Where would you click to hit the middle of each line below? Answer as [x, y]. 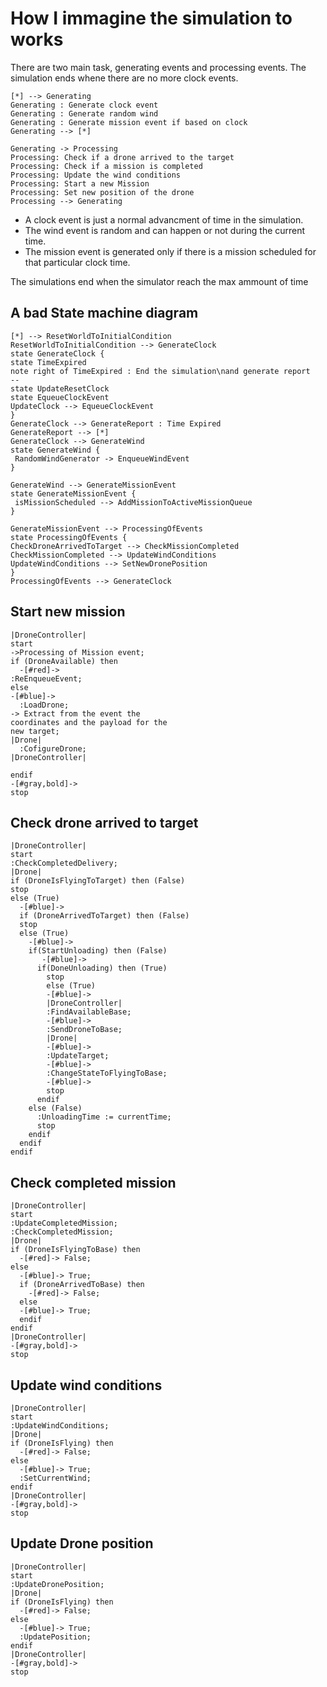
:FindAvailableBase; [89, 1012]
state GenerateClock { [57, 353]
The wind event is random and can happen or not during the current [165, 230]
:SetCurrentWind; [55, 1478]
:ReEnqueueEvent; [46, 678]
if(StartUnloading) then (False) [98, 951]
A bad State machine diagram [104, 313]
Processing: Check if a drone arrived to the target [122, 157]
